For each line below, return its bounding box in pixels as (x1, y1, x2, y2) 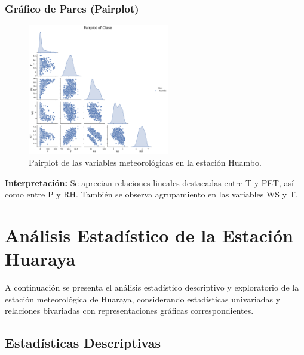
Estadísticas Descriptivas (5, 334, 161, 352)
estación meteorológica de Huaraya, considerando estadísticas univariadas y (5, 292, 281, 305)
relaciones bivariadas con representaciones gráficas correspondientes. (5, 304, 254, 317)
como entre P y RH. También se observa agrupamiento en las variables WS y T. (5, 188, 298, 200)
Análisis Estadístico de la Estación (5, 223, 293, 247)
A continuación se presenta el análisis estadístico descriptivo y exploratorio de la (5, 281, 299, 293)
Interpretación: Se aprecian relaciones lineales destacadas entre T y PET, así (5, 176, 294, 189)
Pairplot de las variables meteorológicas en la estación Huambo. (29, 156, 262, 168)
